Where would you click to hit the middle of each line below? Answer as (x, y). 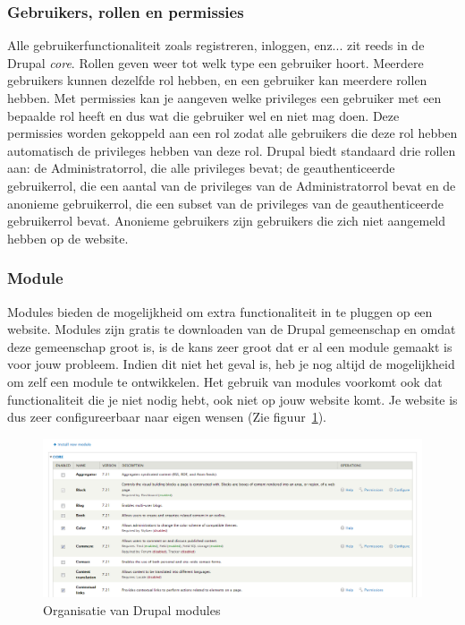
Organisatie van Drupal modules (132, 609)
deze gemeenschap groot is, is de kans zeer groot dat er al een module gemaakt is (230, 346)
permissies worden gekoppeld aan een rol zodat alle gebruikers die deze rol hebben (232, 133)
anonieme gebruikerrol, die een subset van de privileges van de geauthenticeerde (226, 203)
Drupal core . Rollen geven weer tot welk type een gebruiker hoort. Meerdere (216, 62)
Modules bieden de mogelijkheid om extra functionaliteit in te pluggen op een (220, 311)
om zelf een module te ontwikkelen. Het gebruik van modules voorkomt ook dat (225, 381)
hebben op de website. (68, 238)
